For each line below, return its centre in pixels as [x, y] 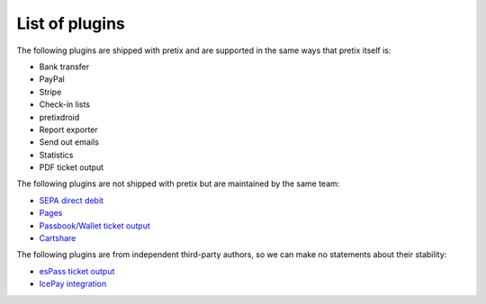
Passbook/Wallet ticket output [94, 226]
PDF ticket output [71, 167]
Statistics [56, 155]
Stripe [50, 92]
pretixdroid [59, 117]
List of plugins [71, 23]
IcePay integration [73, 284]
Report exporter [68, 130]
